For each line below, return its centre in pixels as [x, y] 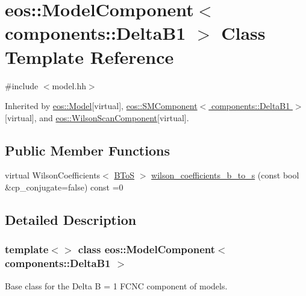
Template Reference [89, 56]
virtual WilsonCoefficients [53, 175]
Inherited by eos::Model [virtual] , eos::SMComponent [101, 106]
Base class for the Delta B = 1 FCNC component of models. [116, 285]
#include [22, 85]
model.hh [69, 85]
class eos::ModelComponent [147, 249]
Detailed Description [71, 220]
